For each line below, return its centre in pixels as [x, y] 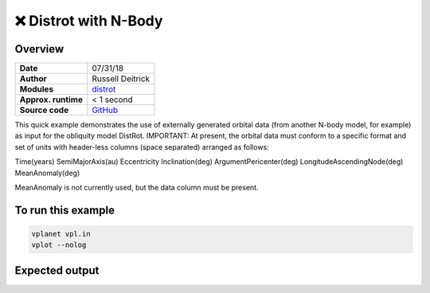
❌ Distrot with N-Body [89, 21]
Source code [44, 110]
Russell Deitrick [121, 79]
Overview [39, 49]
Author [33, 79]
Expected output [57, 270]
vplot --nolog [59, 245]
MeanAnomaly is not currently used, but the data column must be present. [137, 188]
